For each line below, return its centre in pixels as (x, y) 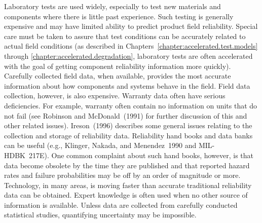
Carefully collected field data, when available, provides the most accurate (118, 76)
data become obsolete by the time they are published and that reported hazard (127, 165)
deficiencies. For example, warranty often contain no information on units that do (131, 105)
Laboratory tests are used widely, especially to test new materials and (113, 6)
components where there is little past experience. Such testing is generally (119, 16)
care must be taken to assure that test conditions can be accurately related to (125, 36)
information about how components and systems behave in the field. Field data (127, 85)
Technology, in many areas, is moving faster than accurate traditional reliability (128, 185)
